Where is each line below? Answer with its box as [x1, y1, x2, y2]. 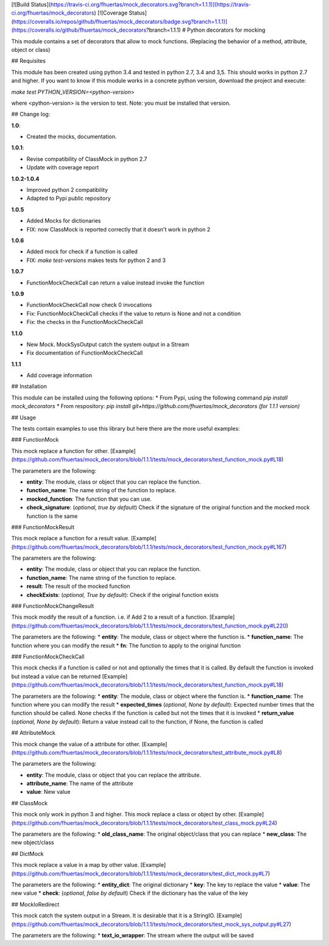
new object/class [11, 839, 54, 846]
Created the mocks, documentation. [26, 133, 117, 140]
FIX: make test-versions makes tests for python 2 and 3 [26, 256, 166, 264]
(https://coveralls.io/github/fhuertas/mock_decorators [11, 26, 147, 34]
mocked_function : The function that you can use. [26, 495, 152, 503]
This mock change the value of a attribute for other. [11, 740, 141, 747]
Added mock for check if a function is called [26, 248, 138, 255]
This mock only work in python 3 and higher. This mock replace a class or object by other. [11, 811, 238, 818]
